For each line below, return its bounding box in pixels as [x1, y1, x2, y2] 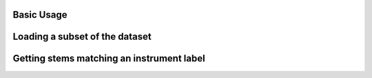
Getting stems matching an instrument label [12, 53, 206, 64]
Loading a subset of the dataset [12, 31, 152, 42]
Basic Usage [12, 9, 68, 21]
